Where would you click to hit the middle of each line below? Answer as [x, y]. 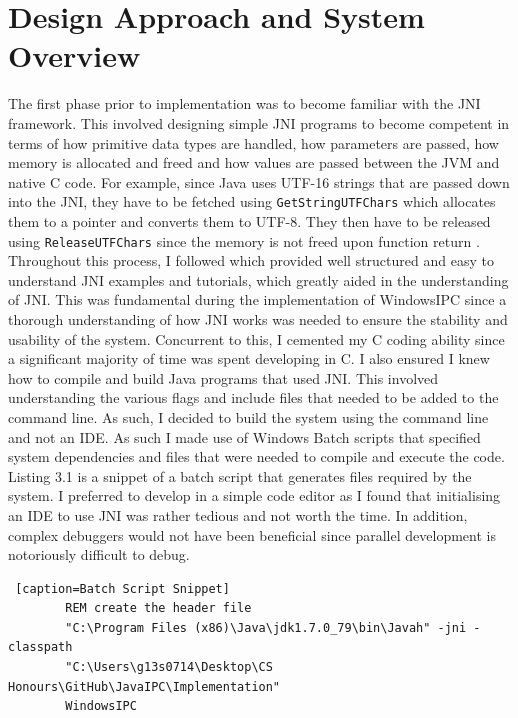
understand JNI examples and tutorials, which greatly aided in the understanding [258, 279]
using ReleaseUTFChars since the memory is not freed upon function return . [244, 240]
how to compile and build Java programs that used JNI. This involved [223, 377]
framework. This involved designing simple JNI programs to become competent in [259, 122]
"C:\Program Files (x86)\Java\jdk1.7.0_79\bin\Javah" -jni [266, 627]
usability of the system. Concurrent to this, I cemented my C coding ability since [256, 338]
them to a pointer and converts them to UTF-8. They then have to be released [249, 220]
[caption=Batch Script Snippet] [122, 588]
